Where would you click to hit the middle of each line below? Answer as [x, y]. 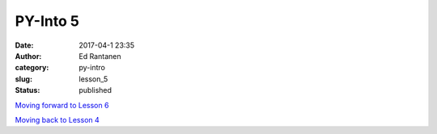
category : [32, 68]
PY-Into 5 [47, 21]
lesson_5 [93, 79]
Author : [28, 56]
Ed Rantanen [100, 56]
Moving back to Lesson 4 [57, 119]
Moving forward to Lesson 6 [62, 105]
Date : [24, 45]
